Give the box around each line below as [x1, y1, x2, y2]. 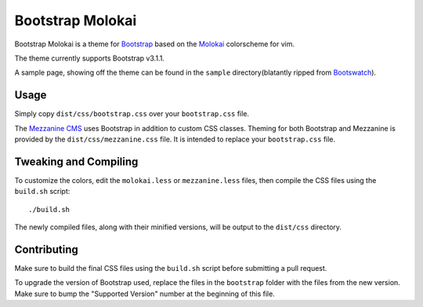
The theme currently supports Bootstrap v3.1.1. [14, 53, 164, 63]
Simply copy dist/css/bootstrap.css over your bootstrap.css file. [14, 109, 250, 119]
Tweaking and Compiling [14, 155, 139, 168]
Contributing [14, 243, 78, 256]
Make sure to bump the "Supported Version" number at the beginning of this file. [14, 289, 276, 298]
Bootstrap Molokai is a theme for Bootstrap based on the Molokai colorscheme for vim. [14, 39, 295, 49]
